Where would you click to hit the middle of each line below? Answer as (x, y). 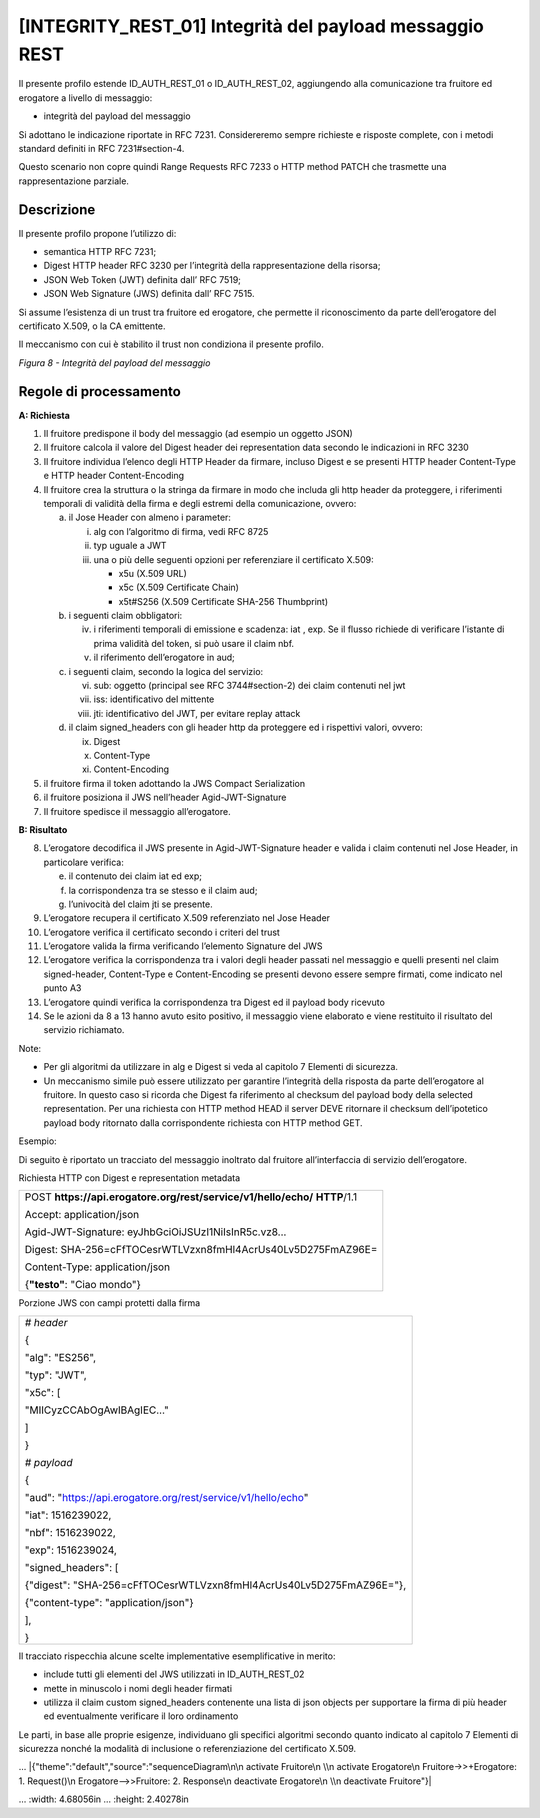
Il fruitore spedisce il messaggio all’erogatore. (137, 811)
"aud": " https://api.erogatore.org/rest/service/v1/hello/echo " (166, 1497)
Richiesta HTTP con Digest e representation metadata (129, 1177)
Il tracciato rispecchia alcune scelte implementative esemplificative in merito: (177, 1656)
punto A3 (62, 988)
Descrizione (57, 209)
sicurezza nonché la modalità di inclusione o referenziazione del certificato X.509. (187, 1749)
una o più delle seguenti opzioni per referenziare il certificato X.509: (233, 559)
